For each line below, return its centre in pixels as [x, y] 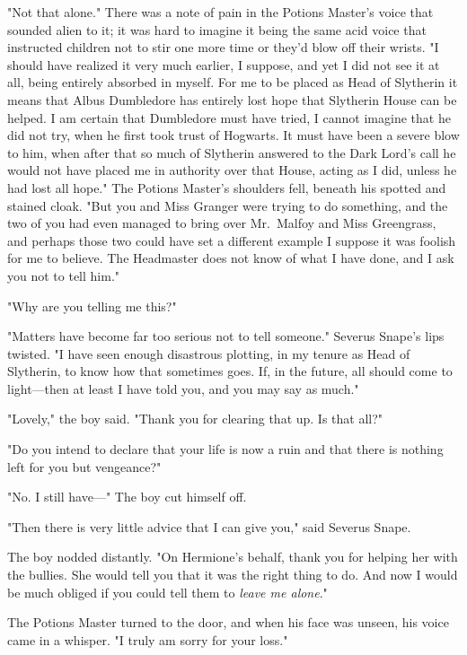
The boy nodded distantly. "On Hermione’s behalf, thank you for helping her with [233, 557]
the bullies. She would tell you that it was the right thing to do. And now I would [233, 575]
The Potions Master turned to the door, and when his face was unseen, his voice [228, 622]
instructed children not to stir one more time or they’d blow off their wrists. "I [223, 47]
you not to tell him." [64, 275]
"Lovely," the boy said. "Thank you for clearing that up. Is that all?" [195, 419]
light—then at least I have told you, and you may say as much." [183, 388]
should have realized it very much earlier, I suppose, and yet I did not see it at [224, 64]
